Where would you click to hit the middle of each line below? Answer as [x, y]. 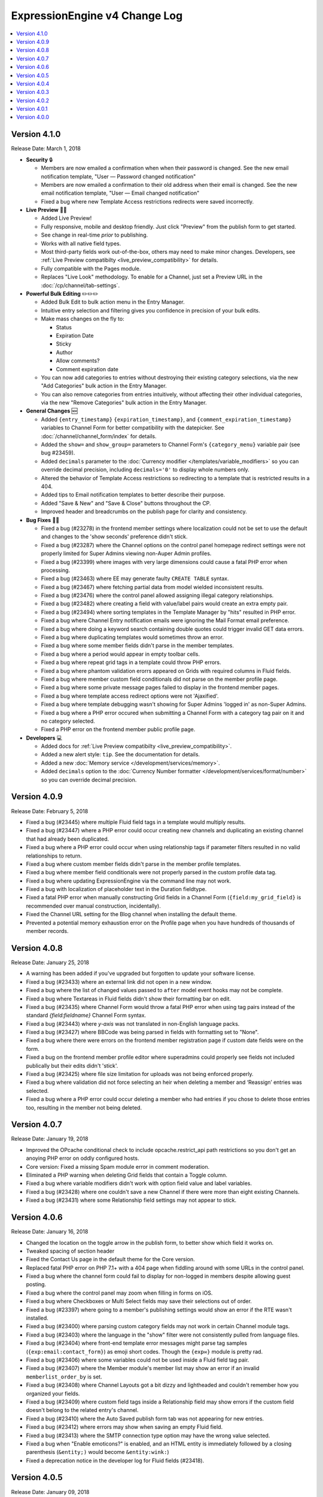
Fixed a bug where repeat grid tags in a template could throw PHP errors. [131, 662]
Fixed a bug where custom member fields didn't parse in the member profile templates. [134, 864]
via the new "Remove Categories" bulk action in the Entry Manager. [124, 403]
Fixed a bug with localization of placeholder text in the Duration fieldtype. [116, 889]
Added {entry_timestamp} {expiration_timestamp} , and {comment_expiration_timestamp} [166, 419]
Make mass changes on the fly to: [83, 319]
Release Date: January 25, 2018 [50, 962]
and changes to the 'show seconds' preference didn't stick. [114, 537]
